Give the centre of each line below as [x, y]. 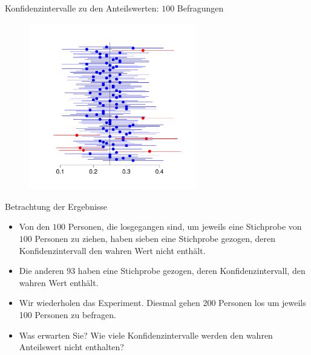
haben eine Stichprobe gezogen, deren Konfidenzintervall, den [192, 271]
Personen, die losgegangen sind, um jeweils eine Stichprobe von [185, 226]
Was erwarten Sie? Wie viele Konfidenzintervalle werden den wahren [146, 335]
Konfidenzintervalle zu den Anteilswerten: [82, 8]
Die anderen [41, 271]
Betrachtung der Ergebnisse [56, 206]
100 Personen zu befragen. [67, 314]
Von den [34, 226]
